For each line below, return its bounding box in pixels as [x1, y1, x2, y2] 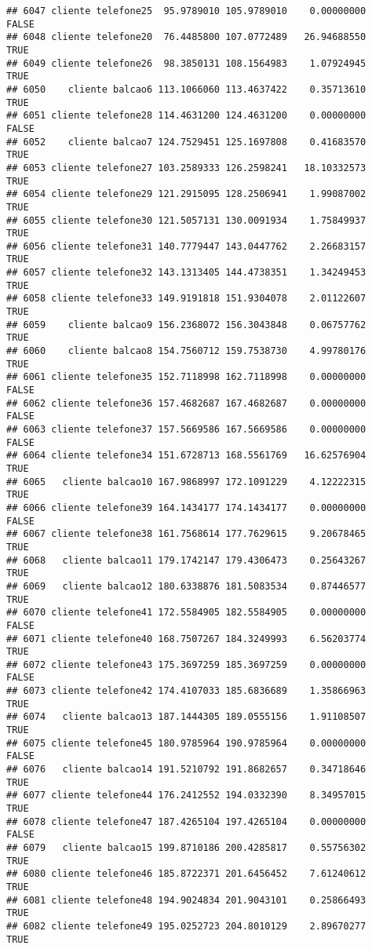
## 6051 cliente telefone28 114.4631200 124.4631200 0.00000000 [6, 110, 367, 122]
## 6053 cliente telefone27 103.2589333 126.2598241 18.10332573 [6, 162, 367, 173]
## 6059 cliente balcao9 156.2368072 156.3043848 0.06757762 [6, 319, 367, 330]
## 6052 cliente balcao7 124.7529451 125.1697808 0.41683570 [6, 136, 367, 148]
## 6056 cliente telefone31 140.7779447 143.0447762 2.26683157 [6, 240, 367, 252]
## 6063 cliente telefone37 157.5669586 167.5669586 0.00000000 [6, 424, 367, 435]
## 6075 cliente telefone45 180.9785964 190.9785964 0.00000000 [6, 737, 367, 749]
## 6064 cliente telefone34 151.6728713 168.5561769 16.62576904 [6, 450, 367, 462]
